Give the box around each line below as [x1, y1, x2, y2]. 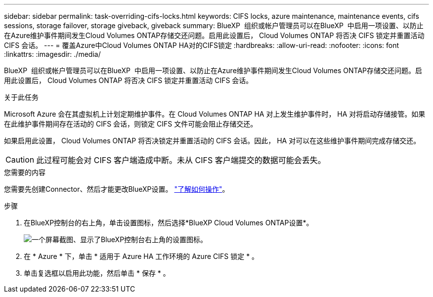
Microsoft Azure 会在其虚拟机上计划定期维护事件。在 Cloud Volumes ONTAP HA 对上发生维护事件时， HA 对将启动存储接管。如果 [4, 110, 426, 118]
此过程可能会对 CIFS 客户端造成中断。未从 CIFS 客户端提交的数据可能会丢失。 [36, 155, 326, 165]
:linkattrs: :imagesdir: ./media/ [4, 50, 101, 58]
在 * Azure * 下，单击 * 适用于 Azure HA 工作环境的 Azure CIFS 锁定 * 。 [24, 252, 259, 260]
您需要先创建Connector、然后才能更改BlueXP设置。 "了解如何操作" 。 [4, 185, 229, 193]
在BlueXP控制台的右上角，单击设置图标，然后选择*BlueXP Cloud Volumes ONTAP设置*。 [24, 218, 313, 227]
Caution [5, 155, 35, 165]
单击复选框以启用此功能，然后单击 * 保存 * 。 [24, 269, 170, 277]
